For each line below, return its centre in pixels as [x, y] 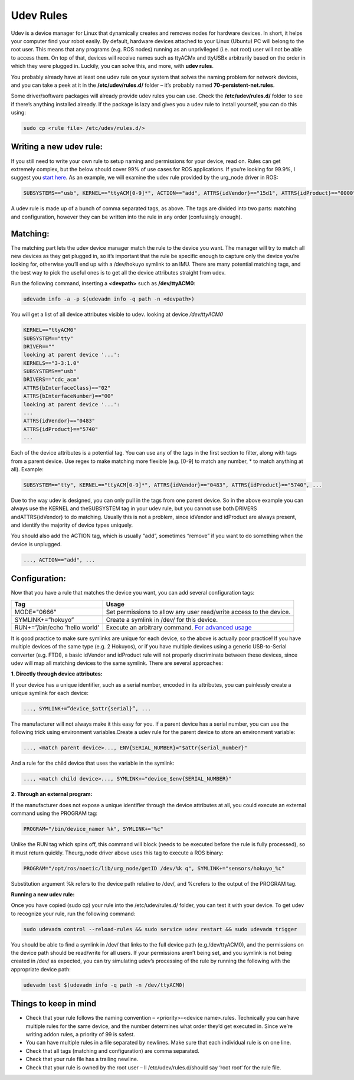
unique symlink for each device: [50, 693]
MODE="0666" [35, 612]
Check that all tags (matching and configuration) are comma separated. [113, 1050]
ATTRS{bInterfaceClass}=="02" [67, 388]
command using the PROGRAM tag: [54, 813]
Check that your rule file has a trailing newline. [82, 1059]
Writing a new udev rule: [57, 147]
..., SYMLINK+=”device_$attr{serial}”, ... [87, 709]
